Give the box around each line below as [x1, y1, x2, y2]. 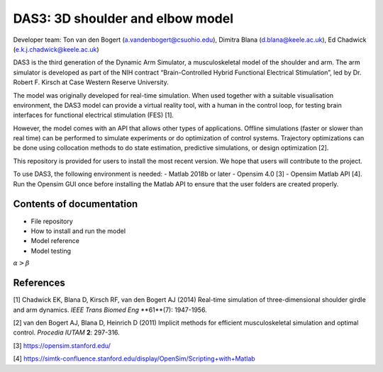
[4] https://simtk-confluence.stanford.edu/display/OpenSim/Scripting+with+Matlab [13, 354, 255, 363]
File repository [30, 217, 74, 225]
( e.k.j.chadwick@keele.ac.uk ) [13, 45, 99, 53]
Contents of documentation [13, 198, 138, 210]
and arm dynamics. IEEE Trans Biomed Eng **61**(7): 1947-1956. [13, 305, 207, 314]
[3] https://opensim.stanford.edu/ [13, 341, 111, 350]
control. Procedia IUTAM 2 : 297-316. [13, 328, 120, 337]
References [13, 277, 65, 289]
